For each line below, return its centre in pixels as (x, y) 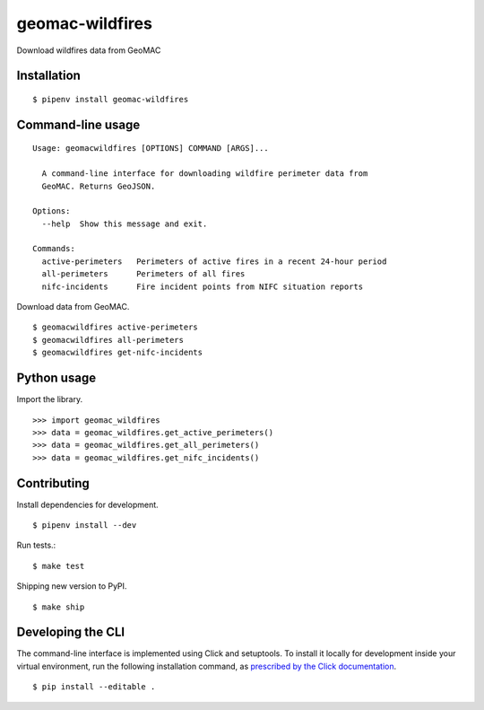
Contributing (53, 483)
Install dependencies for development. (87, 504)
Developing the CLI (71, 632)
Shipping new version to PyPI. (72, 586)
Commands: (54, 249)
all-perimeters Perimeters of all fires (143, 274)
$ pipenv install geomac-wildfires (111, 99)
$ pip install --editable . (94, 687)
